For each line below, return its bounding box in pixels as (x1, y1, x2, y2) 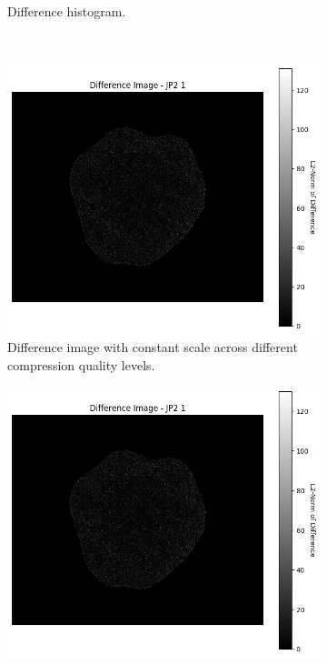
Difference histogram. (7, 2, 126, 20)
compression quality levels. (7, 355, 155, 374)
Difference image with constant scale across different (7, 338, 298, 357)
